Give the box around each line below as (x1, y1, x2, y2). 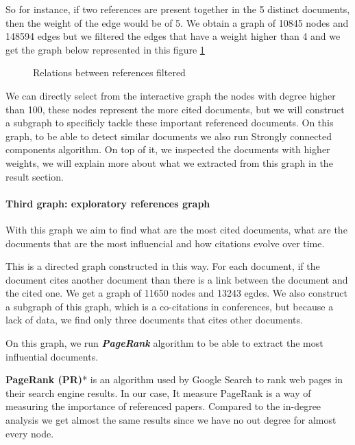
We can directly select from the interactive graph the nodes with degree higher (5, 88, 336, 102)
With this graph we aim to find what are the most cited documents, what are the (5, 222, 347, 236)
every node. (5, 426, 54, 440)
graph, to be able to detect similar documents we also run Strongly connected (5, 128, 332, 143)
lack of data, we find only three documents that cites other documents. (5, 312, 303, 327)
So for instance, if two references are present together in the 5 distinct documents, (5, 2, 350, 16)
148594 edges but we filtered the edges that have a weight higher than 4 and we (5, 29, 341, 43)
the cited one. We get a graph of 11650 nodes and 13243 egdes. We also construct (5, 286, 347, 300)
